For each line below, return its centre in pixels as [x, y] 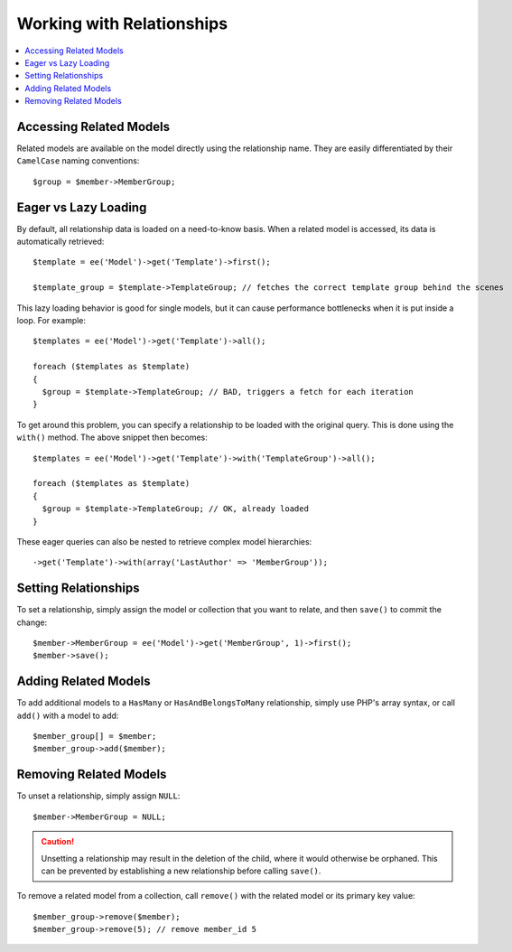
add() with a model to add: [68, 715]
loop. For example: [51, 321]
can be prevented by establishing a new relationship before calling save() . [181, 871]
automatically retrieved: [61, 242]
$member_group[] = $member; [95, 737]
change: [32, 622]
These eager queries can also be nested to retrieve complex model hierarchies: [164, 541]
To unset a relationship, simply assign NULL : [98, 796]
